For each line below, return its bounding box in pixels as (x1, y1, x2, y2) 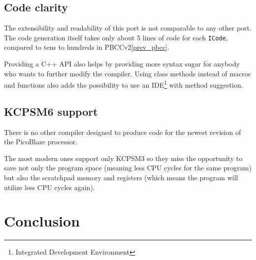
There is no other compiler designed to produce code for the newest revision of (4, 127, 241, 137)
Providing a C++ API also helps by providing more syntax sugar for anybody (4, 59, 240, 69)
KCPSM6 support (4, 103, 98, 119)
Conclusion (4, 211, 80, 231)
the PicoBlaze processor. (4, 136, 78, 147)
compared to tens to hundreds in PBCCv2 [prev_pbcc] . (4, 42, 169, 52)
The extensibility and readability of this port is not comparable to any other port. (4, 23, 252, 33)
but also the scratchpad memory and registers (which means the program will (4, 172, 238, 183)
